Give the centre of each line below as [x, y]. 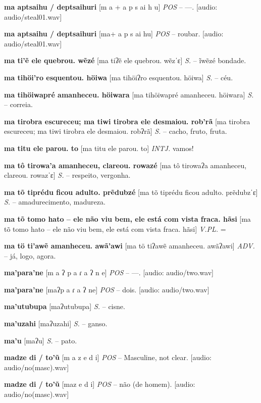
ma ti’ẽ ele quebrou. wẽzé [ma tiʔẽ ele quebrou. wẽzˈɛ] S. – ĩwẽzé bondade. [125, 60]
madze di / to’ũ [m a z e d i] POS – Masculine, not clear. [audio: [108, 357]
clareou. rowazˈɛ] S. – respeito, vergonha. [67, 175]
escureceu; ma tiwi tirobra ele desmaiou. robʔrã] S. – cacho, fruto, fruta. [116, 131]
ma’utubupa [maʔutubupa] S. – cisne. [65, 306]
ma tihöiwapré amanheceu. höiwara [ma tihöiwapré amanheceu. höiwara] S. [129, 94]
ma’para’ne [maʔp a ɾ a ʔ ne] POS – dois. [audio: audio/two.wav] [107, 289]
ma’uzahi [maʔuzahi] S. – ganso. [56, 323]
